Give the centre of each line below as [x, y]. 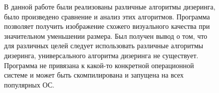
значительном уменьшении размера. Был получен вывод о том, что [106, 36]
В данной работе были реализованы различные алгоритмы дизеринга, [110, 6]
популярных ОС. [29, 84]
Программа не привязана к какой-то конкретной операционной [99, 65]
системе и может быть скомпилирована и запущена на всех [94, 75]
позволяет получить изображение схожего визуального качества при [107, 26]
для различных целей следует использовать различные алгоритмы [104, 46]
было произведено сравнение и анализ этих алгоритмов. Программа [107, 16]
